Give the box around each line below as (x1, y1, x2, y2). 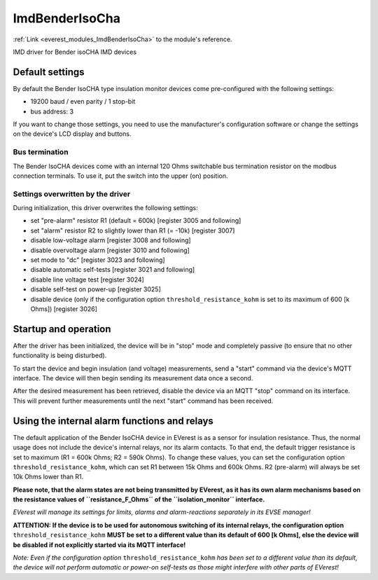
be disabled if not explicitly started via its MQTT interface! (13, 540, 186, 549)
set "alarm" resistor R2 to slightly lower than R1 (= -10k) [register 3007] (30, 226, 235, 235)
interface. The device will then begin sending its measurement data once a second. (13, 374, 253, 382)
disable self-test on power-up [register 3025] (30, 285, 161, 294)
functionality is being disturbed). (13, 351, 107, 360)
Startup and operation (13, 323, 111, 335)
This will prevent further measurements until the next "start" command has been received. (13, 396, 274, 405)
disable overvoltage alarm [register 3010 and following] (30, 246, 190, 254)
